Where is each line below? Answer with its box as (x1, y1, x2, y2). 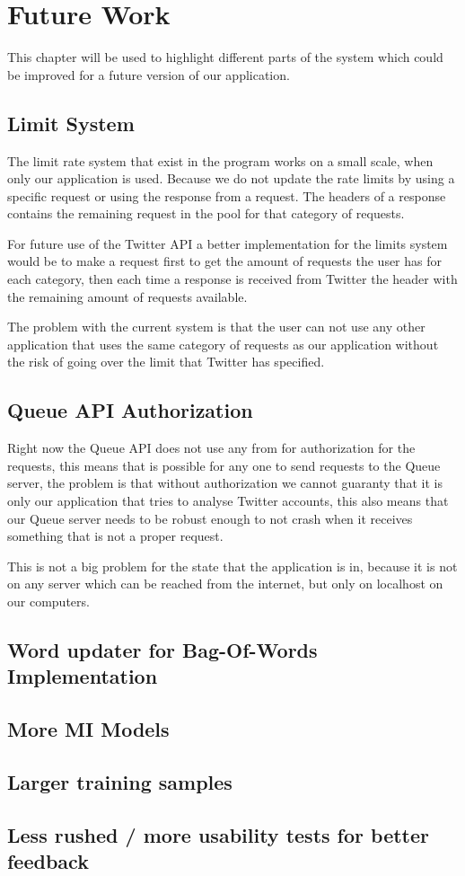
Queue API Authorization (7, 396, 253, 424)
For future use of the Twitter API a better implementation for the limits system (7, 234, 448, 252)
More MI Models (7, 715, 170, 743)
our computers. (7, 592, 90, 610)
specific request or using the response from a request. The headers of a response (7, 186, 446, 205)
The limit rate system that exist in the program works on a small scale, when (7, 151, 434, 170)
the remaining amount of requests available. (7, 287, 248, 305)
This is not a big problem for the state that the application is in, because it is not (7, 556, 458, 575)
